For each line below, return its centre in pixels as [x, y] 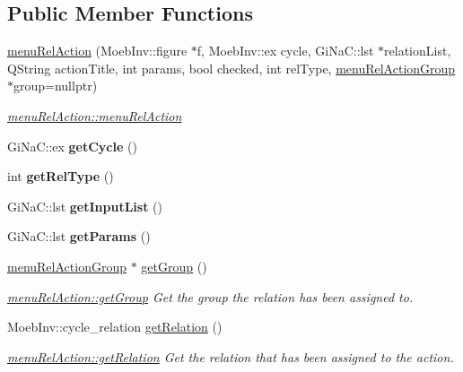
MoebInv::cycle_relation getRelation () [115, 327]
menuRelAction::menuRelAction [95, 115]
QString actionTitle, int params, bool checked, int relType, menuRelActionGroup [231, 68]
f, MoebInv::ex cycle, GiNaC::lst [285, 51]
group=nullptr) [56, 86]
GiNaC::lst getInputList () [85, 206]
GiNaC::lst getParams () [79, 236]
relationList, [418, 51]
